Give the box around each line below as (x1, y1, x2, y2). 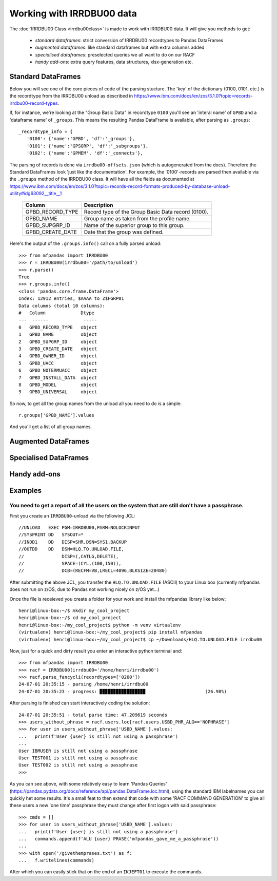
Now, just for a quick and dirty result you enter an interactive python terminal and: (9, 647, 182, 654)
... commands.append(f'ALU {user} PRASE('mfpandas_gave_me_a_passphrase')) (18, 836, 219, 841)
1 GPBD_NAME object (18, 332, 97, 337)
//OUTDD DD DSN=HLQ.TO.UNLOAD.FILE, (18, 546, 124, 552)
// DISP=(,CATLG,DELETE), (18, 553, 119, 559)
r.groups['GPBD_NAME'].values (18, 412, 95, 418)
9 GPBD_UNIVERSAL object (18, 389, 97, 395)
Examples (9, 486, 42, 495)
